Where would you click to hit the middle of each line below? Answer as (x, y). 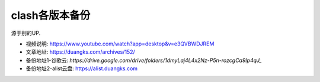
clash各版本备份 (51, 15)
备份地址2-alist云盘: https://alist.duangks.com (82, 68)
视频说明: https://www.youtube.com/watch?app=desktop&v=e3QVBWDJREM (120, 44)
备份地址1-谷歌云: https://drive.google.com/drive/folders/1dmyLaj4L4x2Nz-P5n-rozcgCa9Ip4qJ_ (144, 60)
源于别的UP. (26, 33)
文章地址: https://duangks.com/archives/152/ (81, 52)
